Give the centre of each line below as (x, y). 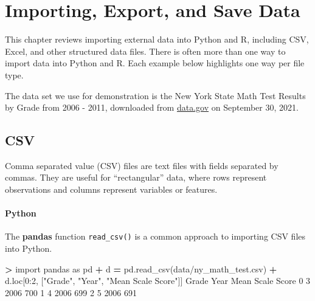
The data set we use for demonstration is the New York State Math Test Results (155, 95)
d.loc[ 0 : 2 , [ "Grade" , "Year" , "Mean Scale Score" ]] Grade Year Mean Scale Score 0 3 (158, 281)
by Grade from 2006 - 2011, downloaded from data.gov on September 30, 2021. (152, 107)
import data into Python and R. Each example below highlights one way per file (155, 63)
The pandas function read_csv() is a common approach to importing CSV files (155, 236)
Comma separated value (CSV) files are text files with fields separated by (142, 165)
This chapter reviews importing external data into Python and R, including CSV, (157, 39)
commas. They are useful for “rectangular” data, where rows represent (136, 177)
